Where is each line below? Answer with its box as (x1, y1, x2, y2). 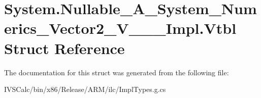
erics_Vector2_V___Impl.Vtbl (4, 18, 237, 38)
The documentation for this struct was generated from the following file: (4, 67, 229, 77)
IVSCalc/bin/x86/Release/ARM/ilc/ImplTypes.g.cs (4, 84, 166, 94)
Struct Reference (4, 37, 125, 58)
